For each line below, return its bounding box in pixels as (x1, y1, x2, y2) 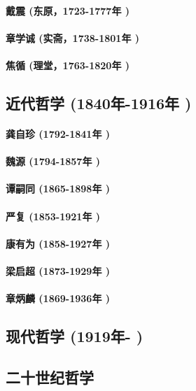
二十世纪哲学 (6, 366, 94, 388)
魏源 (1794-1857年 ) (6, 154, 101, 169)
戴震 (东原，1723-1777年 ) (6, 3, 130, 17)
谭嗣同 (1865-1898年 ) (6, 181, 111, 196)
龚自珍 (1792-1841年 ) (6, 126, 111, 141)
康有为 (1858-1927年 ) (6, 236, 111, 250)
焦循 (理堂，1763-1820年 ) (6, 57, 130, 72)
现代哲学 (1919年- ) (6, 325, 143, 347)
